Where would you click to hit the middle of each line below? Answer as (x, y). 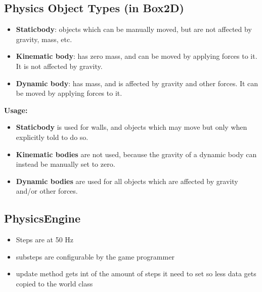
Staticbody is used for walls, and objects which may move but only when (132, 127)
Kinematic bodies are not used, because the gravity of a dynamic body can (136, 154)
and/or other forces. (47, 191)
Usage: (16, 110)
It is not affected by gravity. (59, 66)
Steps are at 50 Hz (45, 240)
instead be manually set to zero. (65, 164)
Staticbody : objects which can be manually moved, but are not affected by (134, 29)
